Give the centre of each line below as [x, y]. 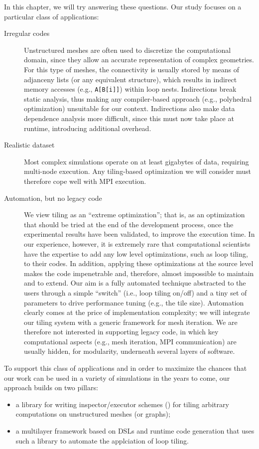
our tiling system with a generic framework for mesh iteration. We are [131, 322]
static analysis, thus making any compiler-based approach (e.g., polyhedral [138, 98]
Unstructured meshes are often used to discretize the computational [128, 50]
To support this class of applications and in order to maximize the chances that [126, 368]
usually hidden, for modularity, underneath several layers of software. [129, 351]
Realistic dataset [29, 145]
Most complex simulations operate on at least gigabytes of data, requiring [136, 161]
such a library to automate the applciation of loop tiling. [102, 440]
